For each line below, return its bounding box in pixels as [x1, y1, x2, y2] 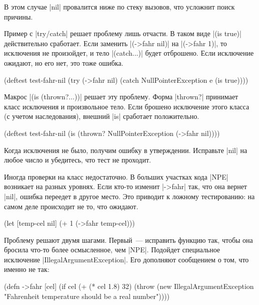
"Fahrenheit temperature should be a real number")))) [4, 290, 170, 301]
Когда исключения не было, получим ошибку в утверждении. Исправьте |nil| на [4, 144, 247, 155]
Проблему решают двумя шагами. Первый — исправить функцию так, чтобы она [4, 234, 253, 245]
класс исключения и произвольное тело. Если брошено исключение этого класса [4, 101, 249, 111]
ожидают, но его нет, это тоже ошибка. [4, 57, 123, 68]
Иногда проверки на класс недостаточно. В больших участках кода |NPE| [4, 171, 228, 182]
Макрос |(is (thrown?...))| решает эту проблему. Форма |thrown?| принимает [4, 91, 238, 102]
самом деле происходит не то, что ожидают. [4, 201, 138, 211]
